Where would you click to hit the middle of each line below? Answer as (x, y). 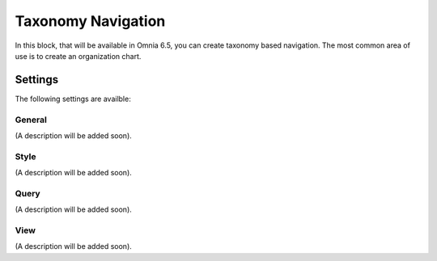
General (31, 120)
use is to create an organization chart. (78, 56)
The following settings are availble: (73, 99)
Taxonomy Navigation (90, 21)
